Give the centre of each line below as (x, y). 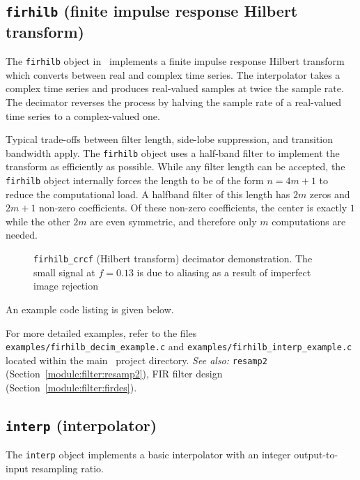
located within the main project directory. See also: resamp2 (136, 360)
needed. (22, 235)
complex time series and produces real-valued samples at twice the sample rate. (175, 88)
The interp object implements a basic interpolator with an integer (148, 455)
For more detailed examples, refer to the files (101, 332)
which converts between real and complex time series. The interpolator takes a (173, 74)
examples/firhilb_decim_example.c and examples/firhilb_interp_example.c (179, 346)
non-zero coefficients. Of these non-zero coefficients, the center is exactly (193, 208)
